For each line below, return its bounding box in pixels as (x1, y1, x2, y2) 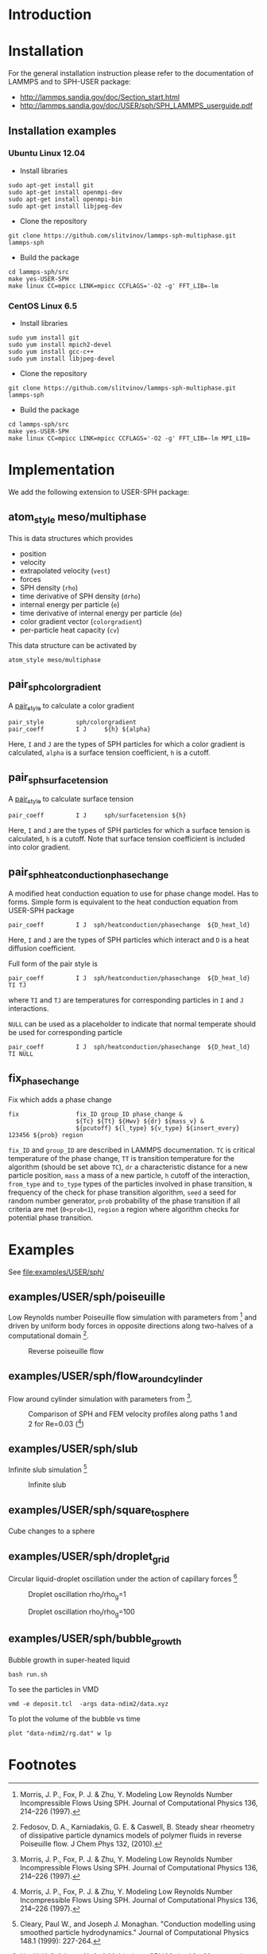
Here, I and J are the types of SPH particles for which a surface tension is (8, 825, 250, 834)
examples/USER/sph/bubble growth (8, 1632, 182, 1647)
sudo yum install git (8, 334, 80, 342)
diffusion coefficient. (8, 943, 76, 953)
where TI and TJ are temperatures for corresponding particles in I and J (8, 995, 244, 1005)
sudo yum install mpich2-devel (8, 341, 112, 349)
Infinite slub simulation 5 (8, 1463, 87, 1474)
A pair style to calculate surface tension (8, 794, 133, 806)
